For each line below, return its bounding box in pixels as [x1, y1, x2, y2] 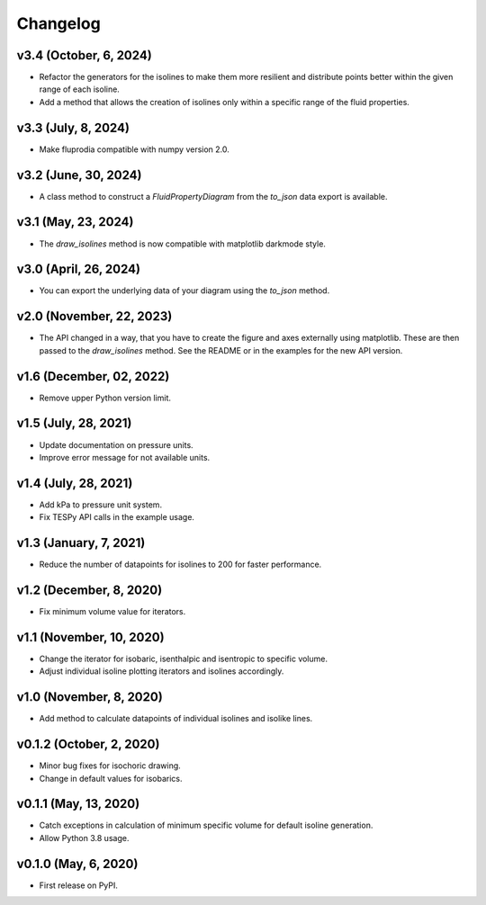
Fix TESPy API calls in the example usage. [39, 512, 195, 523]
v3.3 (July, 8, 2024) [16, 120, 130, 135]
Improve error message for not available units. [39, 452, 211, 462]
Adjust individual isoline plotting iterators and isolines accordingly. [39, 666, 284, 677]
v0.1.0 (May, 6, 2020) [16, 856, 139, 872]
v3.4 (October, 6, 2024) [16, 48, 152, 63]
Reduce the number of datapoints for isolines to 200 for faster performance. [39, 559, 322, 570]
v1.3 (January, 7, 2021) [16, 535, 146, 551]
